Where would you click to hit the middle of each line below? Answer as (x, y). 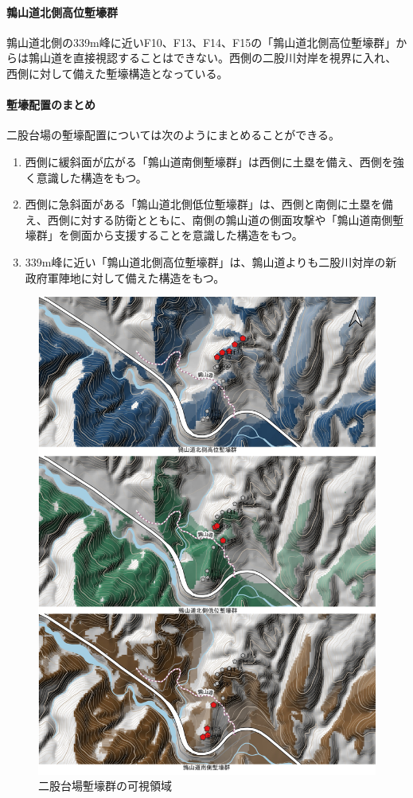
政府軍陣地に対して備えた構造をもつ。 (125, 277)
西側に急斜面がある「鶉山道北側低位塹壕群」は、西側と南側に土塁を (203, 204)
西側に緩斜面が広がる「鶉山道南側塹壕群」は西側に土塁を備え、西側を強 (214, 161)
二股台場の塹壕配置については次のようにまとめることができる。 (173, 135)
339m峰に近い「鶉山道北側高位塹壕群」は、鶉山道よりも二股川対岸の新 (211, 261)
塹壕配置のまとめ (51, 105)
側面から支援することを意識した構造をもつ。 (186, 235)
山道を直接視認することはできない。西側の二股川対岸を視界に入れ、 (218, 58)
